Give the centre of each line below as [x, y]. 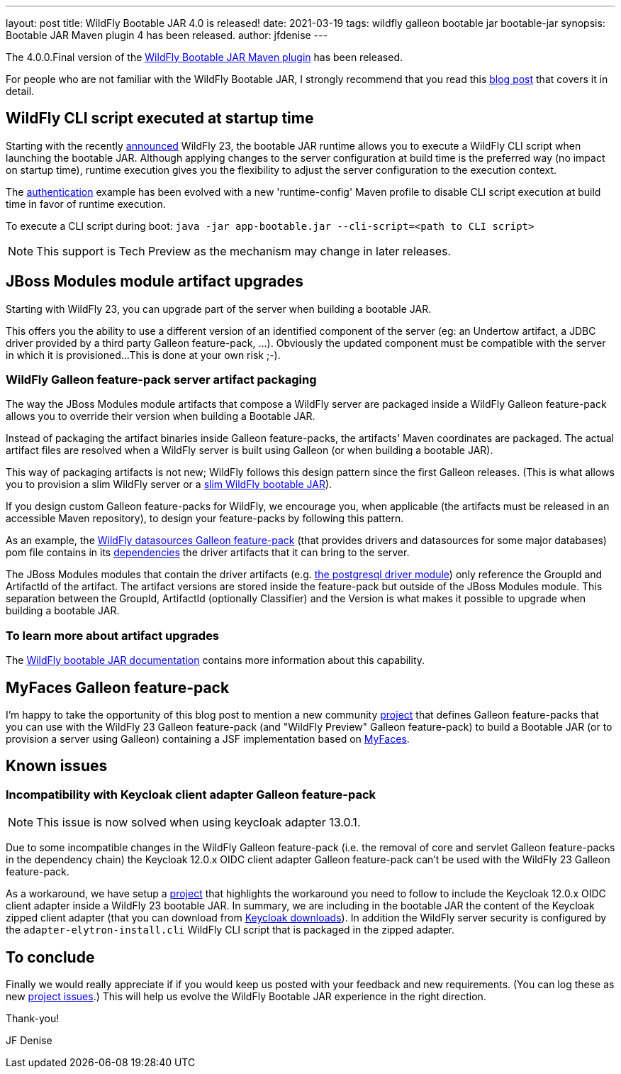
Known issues [57, 766]
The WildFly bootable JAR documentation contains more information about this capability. [216, 660]
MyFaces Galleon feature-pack [118, 687]
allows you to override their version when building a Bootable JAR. [161, 416]
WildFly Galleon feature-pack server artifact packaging [161, 380]
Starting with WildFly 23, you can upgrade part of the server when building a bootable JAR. [219, 309]
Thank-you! [33, 1019]
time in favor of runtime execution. [86, 204]
